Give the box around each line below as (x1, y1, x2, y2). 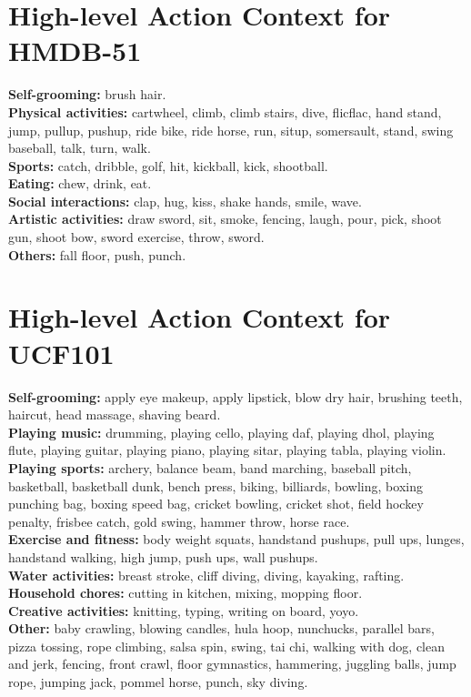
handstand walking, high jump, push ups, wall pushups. (8, 547, 318, 566)
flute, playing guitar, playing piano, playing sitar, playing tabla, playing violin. (8, 440, 446, 460)
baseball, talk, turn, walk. (8, 138, 151, 157)
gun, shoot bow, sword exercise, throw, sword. (8, 227, 265, 247)
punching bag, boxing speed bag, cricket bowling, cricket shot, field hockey (8, 494, 424, 513)
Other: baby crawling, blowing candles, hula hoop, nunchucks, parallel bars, (8, 619, 435, 638)
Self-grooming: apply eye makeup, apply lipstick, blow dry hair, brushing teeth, (8, 387, 463, 406)
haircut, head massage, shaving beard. (8, 405, 221, 424)
